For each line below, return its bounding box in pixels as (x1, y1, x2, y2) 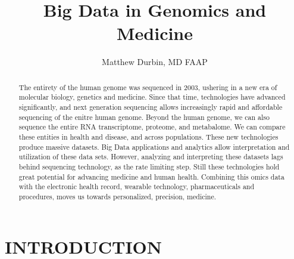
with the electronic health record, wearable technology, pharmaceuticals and (18, 181, 255, 192)
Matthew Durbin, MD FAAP (102, 55, 208, 68)
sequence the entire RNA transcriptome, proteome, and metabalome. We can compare (18, 122, 286, 132)
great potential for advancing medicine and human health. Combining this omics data (18, 171, 284, 181)
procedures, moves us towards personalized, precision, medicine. (18, 191, 216, 201)
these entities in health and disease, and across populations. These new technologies (18, 131, 279, 141)
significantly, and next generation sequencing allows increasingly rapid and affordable (18, 102, 283, 112)
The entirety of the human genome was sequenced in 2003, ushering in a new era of (18, 82, 277, 92)
